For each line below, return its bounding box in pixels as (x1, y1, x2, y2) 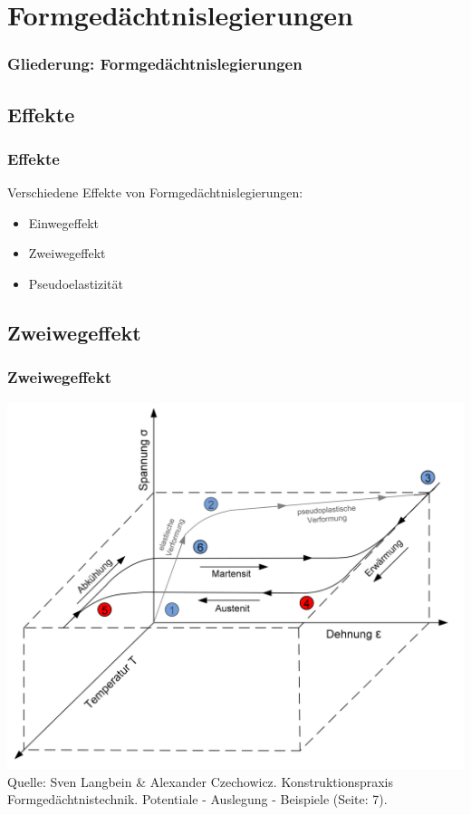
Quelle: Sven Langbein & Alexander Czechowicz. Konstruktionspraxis (7, 772, 394, 791)
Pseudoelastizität (28, 274, 123, 292)
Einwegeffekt (28, 213, 99, 232)
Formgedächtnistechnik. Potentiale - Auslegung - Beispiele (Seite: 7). (7, 790, 388, 809)
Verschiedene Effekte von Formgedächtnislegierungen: (7, 183, 303, 202)
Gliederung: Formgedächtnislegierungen (7, 53, 303, 75)
